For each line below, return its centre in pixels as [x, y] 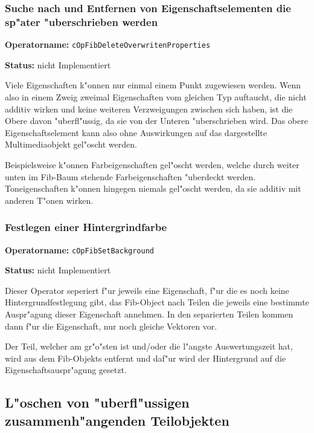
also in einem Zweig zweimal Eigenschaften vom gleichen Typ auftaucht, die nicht [156, 96]
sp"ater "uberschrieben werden [82, 21]
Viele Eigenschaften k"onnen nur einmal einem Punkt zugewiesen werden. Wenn [153, 85]
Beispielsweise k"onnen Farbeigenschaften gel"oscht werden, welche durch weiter [152, 164]
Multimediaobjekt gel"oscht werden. [71, 144]
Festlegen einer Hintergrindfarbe [86, 227]
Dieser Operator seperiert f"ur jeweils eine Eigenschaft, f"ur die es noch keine [147, 290]
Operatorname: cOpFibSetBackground [80, 249]
